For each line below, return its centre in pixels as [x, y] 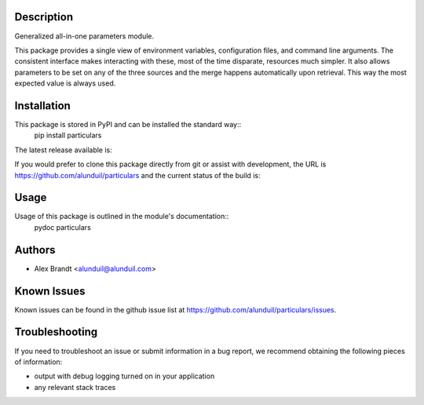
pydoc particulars [63, 227]
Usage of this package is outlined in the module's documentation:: [122, 217]
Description [44, 17]
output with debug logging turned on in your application [124, 376]
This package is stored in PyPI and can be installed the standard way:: [128, 124]
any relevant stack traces [75, 387]
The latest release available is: [64, 150]
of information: [38, 362]
